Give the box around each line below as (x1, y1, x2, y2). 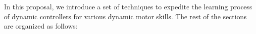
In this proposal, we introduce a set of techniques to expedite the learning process (4, 1, 253, 11)
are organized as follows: (4, 21, 78, 31)
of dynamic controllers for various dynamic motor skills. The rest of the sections (4, 11, 247, 21)
